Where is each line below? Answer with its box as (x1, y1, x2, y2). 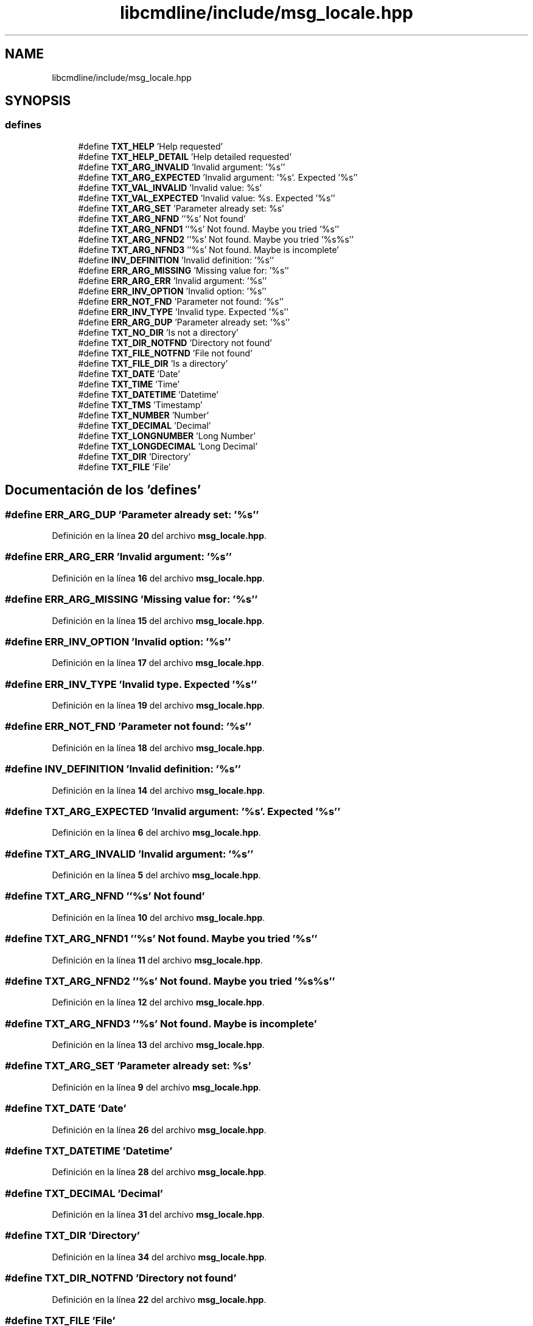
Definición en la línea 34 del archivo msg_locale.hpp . (52, 1251, 267, 1262)
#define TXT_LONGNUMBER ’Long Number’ (78, 430, 256, 441)
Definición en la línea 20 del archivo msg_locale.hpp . (52, 530, 267, 541)
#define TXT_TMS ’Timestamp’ (78, 399, 203, 410)
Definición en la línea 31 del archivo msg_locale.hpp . (52, 1209, 265, 1220)
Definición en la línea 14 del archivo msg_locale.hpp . (52, 785, 265, 796)
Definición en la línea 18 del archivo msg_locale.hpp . (52, 742, 265, 753)
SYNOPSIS (5, 93, 71, 109)
